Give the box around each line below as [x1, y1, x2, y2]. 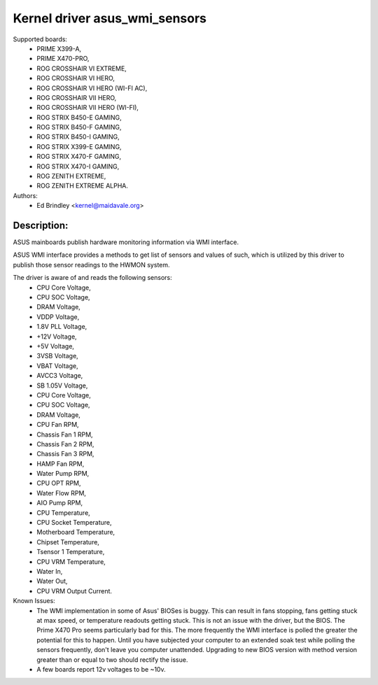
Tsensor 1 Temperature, [36, 548, 105, 556]
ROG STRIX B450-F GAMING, [36, 123, 122, 132]
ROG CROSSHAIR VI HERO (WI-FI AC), [36, 84, 148, 92]
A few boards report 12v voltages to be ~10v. [36, 665, 166, 673]
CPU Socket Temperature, [36, 518, 112, 527]
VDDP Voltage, [36, 312, 80, 321]
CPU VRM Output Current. [36, 586, 112, 595]
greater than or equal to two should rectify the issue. [36, 655, 188, 664]
